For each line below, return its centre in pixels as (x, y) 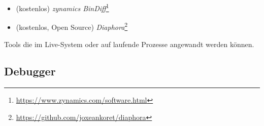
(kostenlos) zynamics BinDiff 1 (62, 7)
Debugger (30, 71)
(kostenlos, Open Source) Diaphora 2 (72, 26)
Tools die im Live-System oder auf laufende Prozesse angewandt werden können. (129, 44)
